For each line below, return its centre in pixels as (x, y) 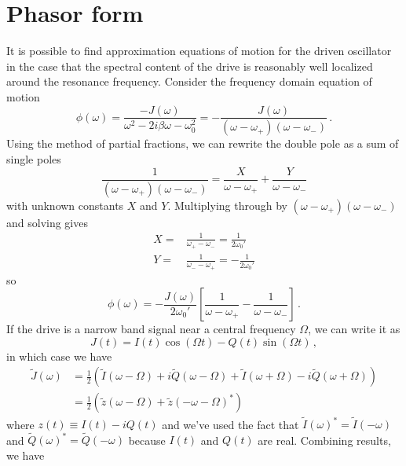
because (147, 440)
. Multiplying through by (227, 205)
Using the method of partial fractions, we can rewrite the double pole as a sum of (203, 143)
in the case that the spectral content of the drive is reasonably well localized (190, 66)
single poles (34, 159)
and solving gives (47, 222)
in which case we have (59, 356)
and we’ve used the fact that (230, 424)
